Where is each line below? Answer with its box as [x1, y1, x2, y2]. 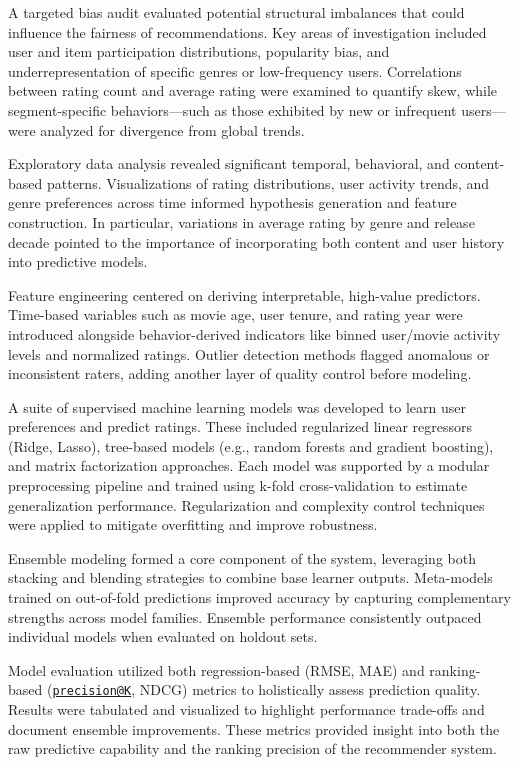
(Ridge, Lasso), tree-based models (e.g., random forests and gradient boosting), [8, 435, 494, 456]
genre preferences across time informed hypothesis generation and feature [8, 192, 457, 213]
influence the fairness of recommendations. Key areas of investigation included [8, 21, 487, 42]
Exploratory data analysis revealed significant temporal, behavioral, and [8, 153, 450, 174]
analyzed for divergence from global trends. [40, 119, 305, 140]
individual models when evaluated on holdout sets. [8, 626, 318, 647]
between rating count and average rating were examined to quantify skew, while [8, 80, 498, 101]
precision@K [52, 684, 132, 699]
